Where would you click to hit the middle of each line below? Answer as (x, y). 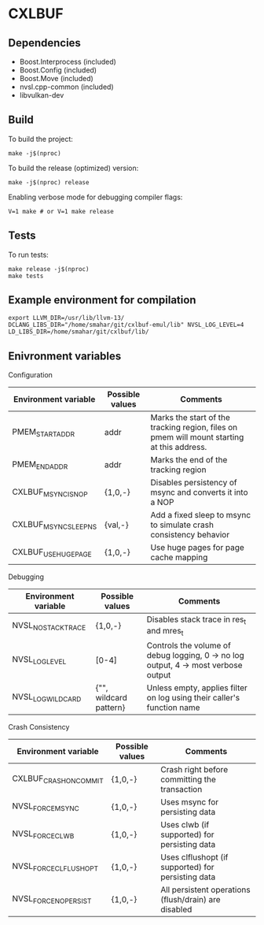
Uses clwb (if (185, 824)
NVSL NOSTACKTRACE (49, 626)
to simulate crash (182, 525)
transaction (181, 789)
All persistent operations (205, 890)
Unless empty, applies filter (197, 688)
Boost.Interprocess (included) (68, 61)
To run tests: (28, 254)
